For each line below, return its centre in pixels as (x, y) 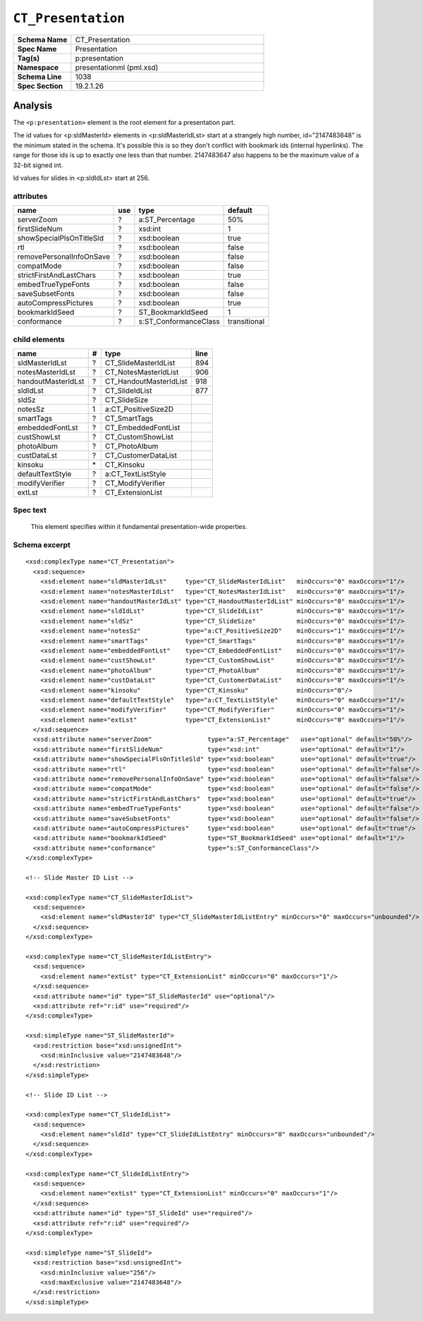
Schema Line (39, 76)
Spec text (30, 510)
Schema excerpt (42, 545)
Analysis (33, 105)
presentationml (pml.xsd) (117, 67)
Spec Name (37, 49)
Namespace (38, 67)
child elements (39, 339)
